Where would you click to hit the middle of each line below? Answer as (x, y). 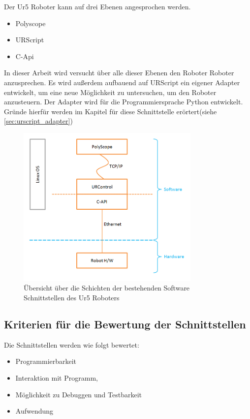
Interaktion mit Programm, (57, 378)
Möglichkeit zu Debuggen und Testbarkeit (79, 394)
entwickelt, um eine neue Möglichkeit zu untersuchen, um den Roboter (110, 92)
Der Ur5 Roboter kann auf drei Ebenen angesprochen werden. (97, 6)
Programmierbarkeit (46, 361)
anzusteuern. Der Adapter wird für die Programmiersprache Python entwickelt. (124, 102)
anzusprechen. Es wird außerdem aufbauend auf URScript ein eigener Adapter (122, 82)
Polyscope (31, 23)
